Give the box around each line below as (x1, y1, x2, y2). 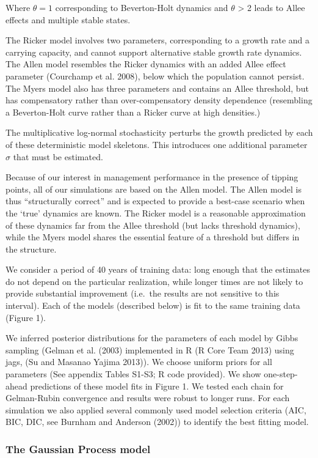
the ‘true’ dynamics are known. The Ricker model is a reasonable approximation (5, 206, 306, 219)
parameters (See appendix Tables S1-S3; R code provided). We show (5, 368, 261, 380)
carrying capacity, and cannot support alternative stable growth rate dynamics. (5, 45, 302, 58)
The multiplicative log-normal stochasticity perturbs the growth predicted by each (5, 126, 313, 139)
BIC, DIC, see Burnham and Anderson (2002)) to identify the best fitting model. (5, 415, 309, 428)
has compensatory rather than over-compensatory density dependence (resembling (5, 94, 313, 106)
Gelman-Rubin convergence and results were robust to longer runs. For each (5, 391, 290, 404)
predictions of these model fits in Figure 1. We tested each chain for (30, 379, 284, 392)
